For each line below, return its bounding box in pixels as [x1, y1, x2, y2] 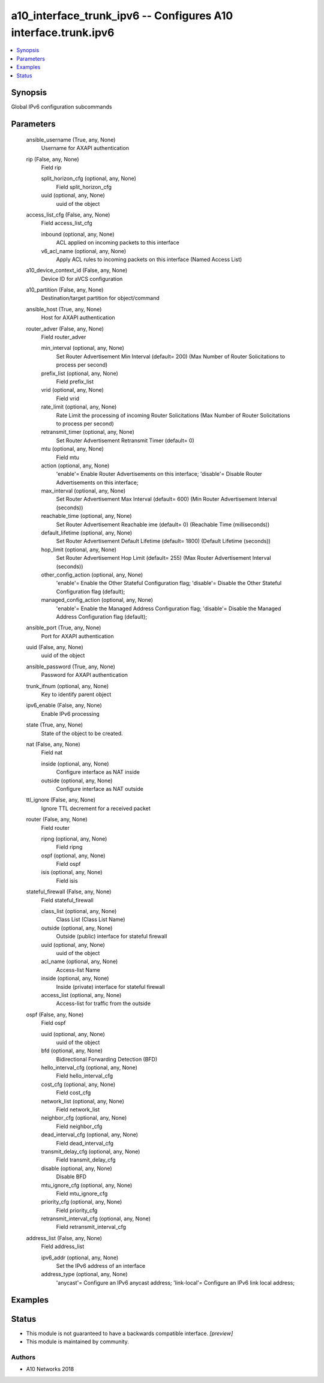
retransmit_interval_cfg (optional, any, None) [41, 1215, 151, 1222]
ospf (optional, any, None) [41, 852, 106, 859]
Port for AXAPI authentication [41, 632, 114, 640]
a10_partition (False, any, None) [26, 286, 104, 293]
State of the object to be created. [41, 730, 123, 737]
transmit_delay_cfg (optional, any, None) [41, 1148, 140, 1155]
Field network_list [56, 1106, 100, 1113]
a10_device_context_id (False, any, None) [26, 267, 128, 274]
